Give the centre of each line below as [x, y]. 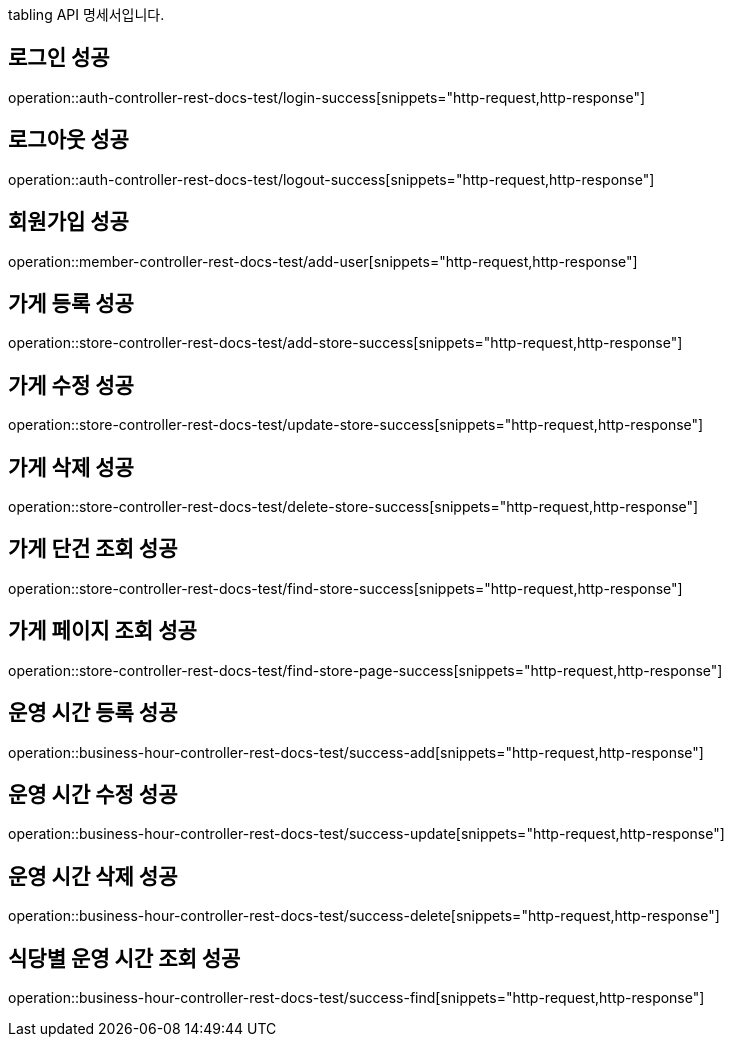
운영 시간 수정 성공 [93, 795]
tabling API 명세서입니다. [86, 14]
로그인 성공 [59, 58]
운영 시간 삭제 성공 [93, 876]
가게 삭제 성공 [71, 467]
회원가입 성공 [68, 222]
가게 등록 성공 [71, 303]
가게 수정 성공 [71, 385]
